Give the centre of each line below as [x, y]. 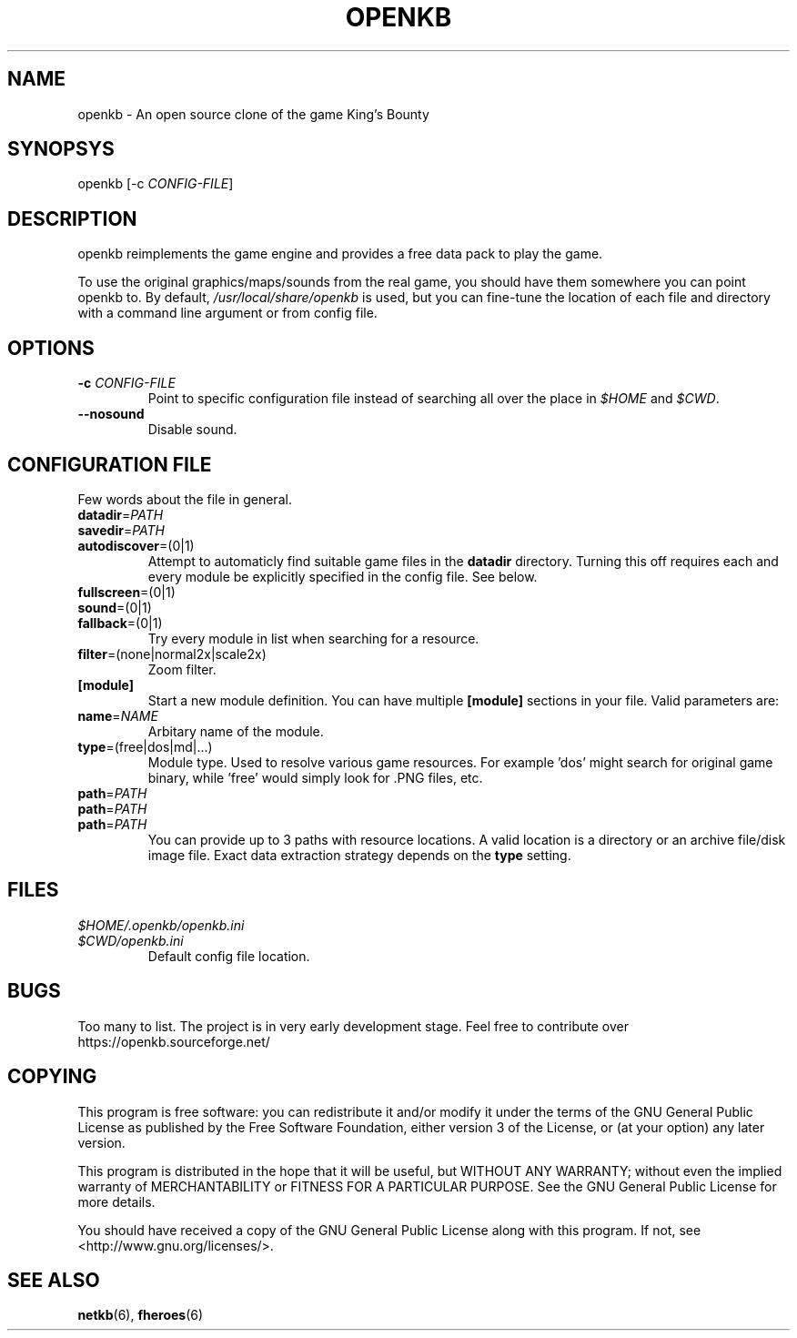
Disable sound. [192, 430]
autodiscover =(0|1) [136, 545]
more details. [116, 1201]
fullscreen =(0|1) [126, 592]
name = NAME [118, 715]
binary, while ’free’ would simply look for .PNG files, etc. [315, 777]
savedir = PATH [121, 530]
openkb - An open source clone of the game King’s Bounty [253, 114]
